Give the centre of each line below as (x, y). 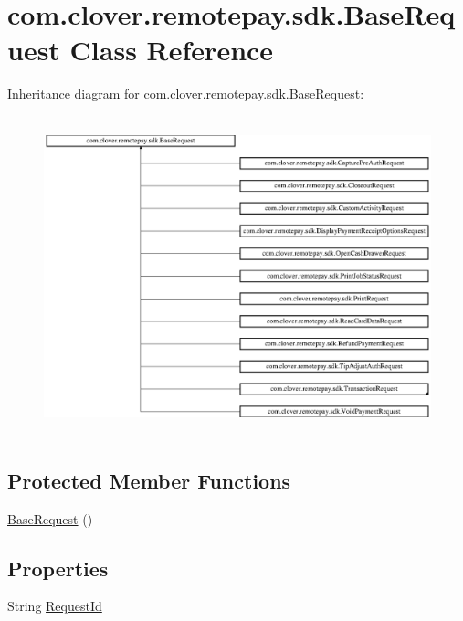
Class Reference (172, 50)
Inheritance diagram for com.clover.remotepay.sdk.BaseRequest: (186, 94)
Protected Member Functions (149, 480)
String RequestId (55, 606)
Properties (58, 568)
